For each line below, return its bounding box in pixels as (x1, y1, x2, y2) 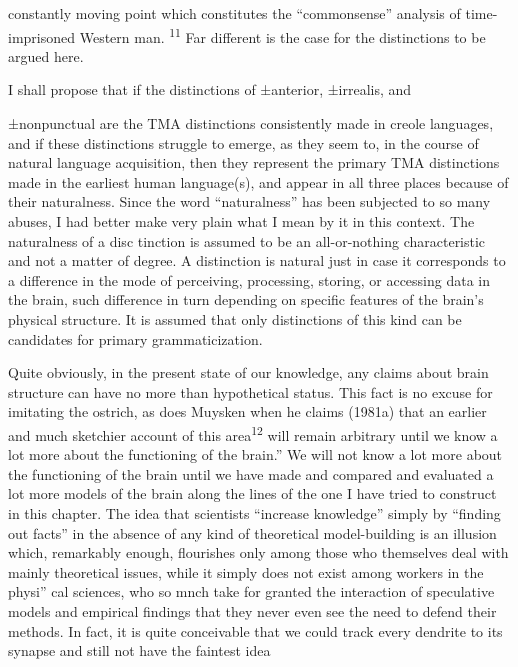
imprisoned (8, 26, 76, 47)
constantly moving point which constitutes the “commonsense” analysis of (8, 3, 461, 23)
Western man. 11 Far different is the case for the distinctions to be (79, 23, 486, 47)
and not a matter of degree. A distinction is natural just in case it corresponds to (8, 250, 506, 271)
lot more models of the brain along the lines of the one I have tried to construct (8, 483, 497, 504)
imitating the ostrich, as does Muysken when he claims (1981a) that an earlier (8, 401, 487, 422)
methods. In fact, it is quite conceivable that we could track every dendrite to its (8, 620, 503, 641)
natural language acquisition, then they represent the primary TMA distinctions (8, 152, 500, 173)
